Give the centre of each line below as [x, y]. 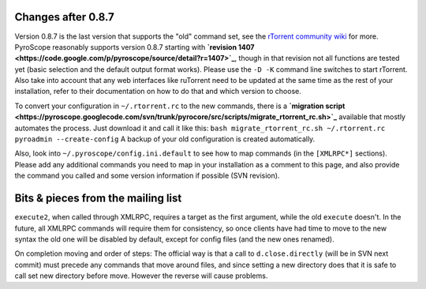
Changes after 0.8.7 [64, 17]
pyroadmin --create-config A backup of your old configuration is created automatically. [165, 139]
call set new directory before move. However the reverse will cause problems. [141, 276]
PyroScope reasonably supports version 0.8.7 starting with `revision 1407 [135, 47]
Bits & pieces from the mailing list [98, 199]
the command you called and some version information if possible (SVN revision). [147, 176]
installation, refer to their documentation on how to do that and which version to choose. [158, 92]
